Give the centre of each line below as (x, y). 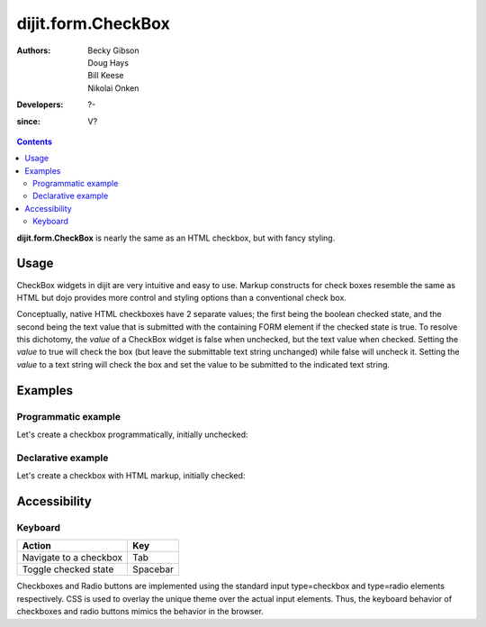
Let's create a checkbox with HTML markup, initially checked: (131, 476)
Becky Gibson (113, 50)
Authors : (34, 50)
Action (36, 546)
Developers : (40, 104)
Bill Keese (106, 76)
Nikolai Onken (113, 88)
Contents (35, 141)
